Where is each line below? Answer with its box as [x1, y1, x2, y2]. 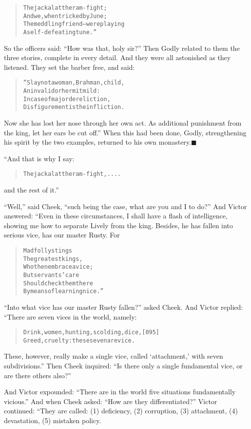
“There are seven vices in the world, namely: [4, 311, 137, 322]
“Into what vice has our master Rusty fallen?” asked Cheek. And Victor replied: [4, 301, 243, 312]
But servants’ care [23, 272, 79, 279]
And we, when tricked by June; [23, 12, 107, 20]
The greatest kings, [23, 255, 83, 262]
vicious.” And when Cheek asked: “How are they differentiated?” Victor [4, 396, 217, 406]
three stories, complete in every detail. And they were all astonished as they [4, 52, 231, 63]
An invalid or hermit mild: [23, 87, 100, 95]
